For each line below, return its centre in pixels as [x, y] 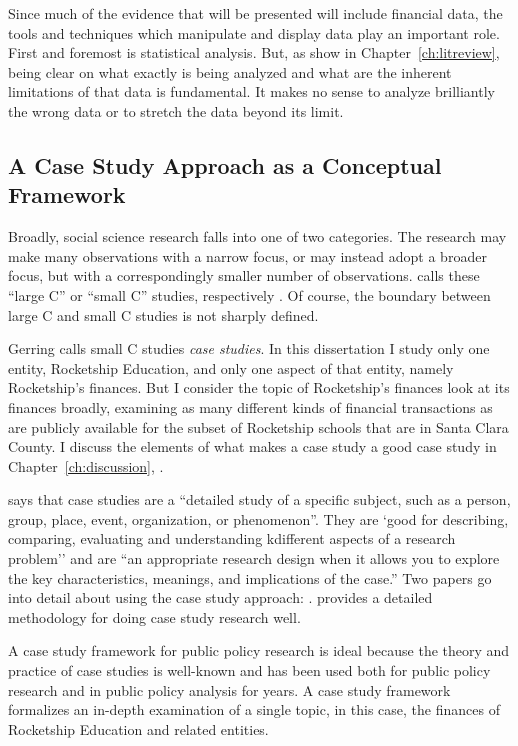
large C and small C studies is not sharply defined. [163, 314]
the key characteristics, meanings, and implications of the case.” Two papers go [250, 577]
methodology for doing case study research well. [154, 616]
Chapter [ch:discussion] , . [86, 465]
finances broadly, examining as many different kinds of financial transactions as [250, 406]
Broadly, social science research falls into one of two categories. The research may [257, 236]
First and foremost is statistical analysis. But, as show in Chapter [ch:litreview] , [254, 52]
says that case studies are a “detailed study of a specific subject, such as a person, [259, 499]
